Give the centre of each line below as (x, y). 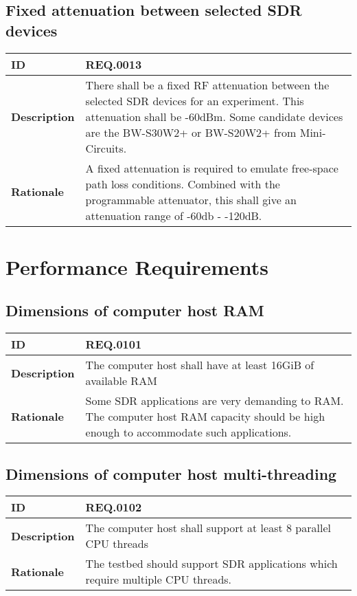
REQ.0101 (114, 344)
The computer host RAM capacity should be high (205, 417)
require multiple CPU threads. (159, 580)
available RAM (121, 381)
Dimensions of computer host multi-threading (171, 473)
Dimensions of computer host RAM (135, 310)
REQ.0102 (114, 507)
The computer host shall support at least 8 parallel (208, 528)
